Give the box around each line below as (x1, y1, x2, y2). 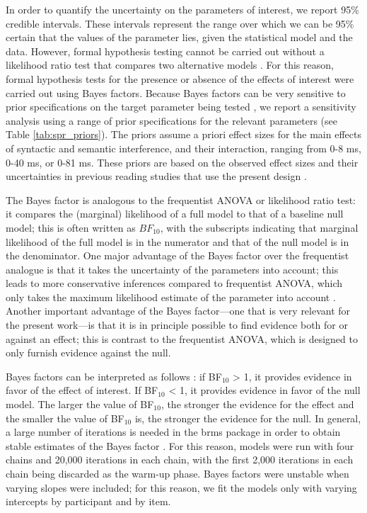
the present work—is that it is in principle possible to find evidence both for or (6, 317, 348, 332)
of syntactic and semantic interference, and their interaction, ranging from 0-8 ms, (6, 140, 361, 155)
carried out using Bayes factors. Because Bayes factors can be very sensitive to (6, 85, 346, 100)
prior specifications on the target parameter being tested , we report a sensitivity (6, 99, 356, 114)
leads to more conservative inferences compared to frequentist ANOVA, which (6, 276, 343, 291)
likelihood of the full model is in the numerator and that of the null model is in (6, 234, 349, 249)
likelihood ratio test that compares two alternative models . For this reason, (6, 57, 334, 72)
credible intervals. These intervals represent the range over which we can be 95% (6, 16, 354, 30)
